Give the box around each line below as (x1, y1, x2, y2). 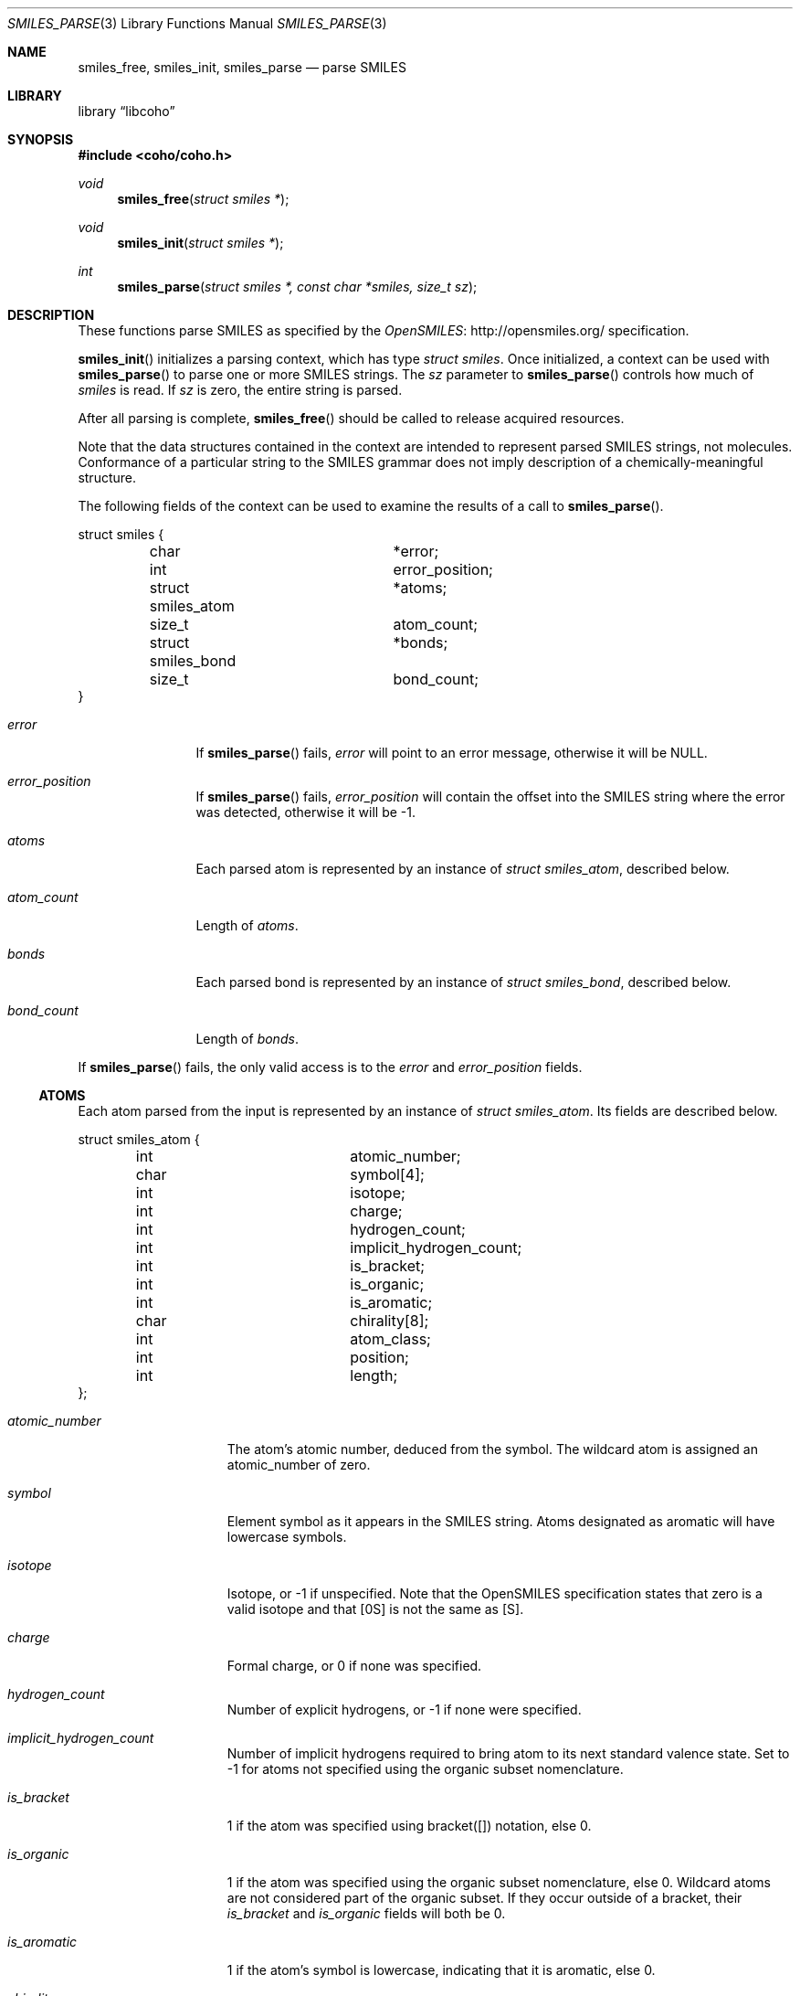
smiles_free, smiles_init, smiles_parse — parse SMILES (78, 59, 406, 75)
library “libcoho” (78, 103, 175, 119)
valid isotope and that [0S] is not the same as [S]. (226, 1601, 524, 1617)
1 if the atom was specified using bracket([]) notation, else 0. (226, 1818, 592, 1833)
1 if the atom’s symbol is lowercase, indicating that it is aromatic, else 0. (226, 1962, 656, 1978)
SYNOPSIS (7, 132, 74, 147)
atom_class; (350, 1330, 431, 1348)
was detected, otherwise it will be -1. (195, 804, 416, 820)
